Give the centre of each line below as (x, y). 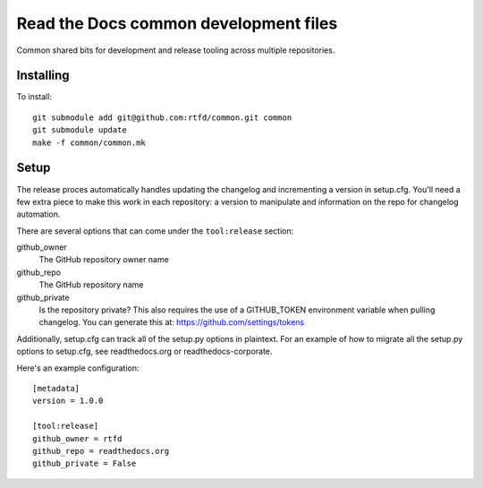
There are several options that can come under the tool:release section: (155, 231)
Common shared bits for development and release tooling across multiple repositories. (176, 50)
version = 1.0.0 (68, 401)
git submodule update (80, 130)
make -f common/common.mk (89, 142)
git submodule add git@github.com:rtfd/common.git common (162, 117)
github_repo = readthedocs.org (101, 451)
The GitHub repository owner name (104, 260)
